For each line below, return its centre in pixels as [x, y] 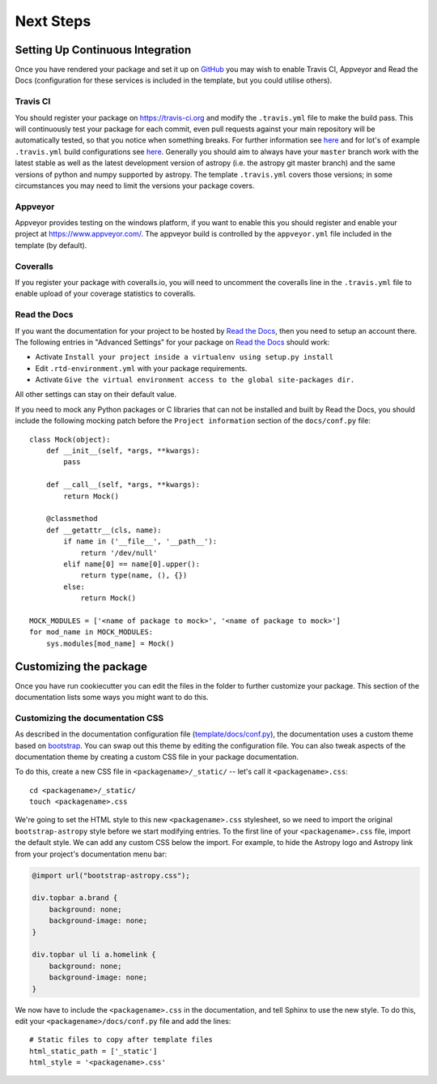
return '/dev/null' [119, 553]
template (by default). [51, 245]
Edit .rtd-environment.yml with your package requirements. [141, 368]
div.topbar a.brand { [75, 898]
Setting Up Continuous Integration [103, 50]
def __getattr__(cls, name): [104, 530]
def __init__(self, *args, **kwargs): [123, 451]
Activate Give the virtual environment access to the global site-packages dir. [195, 380]
